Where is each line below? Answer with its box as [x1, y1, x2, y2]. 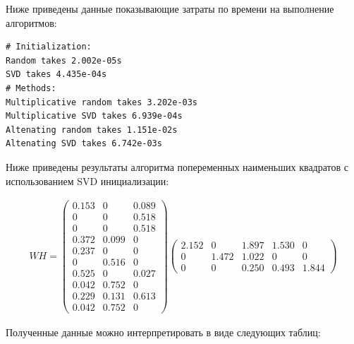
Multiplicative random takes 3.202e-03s [6, 97, 198, 107]
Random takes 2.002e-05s [6, 55, 122, 66]
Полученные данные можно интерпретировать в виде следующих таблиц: [6, 324, 321, 339]
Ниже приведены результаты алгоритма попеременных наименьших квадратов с [6, 159, 349, 174]
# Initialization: [6, 42, 92, 52]
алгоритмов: [6, 15, 57, 30]
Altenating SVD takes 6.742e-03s [6, 138, 162, 149]
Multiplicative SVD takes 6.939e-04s [6, 111, 183, 121]
